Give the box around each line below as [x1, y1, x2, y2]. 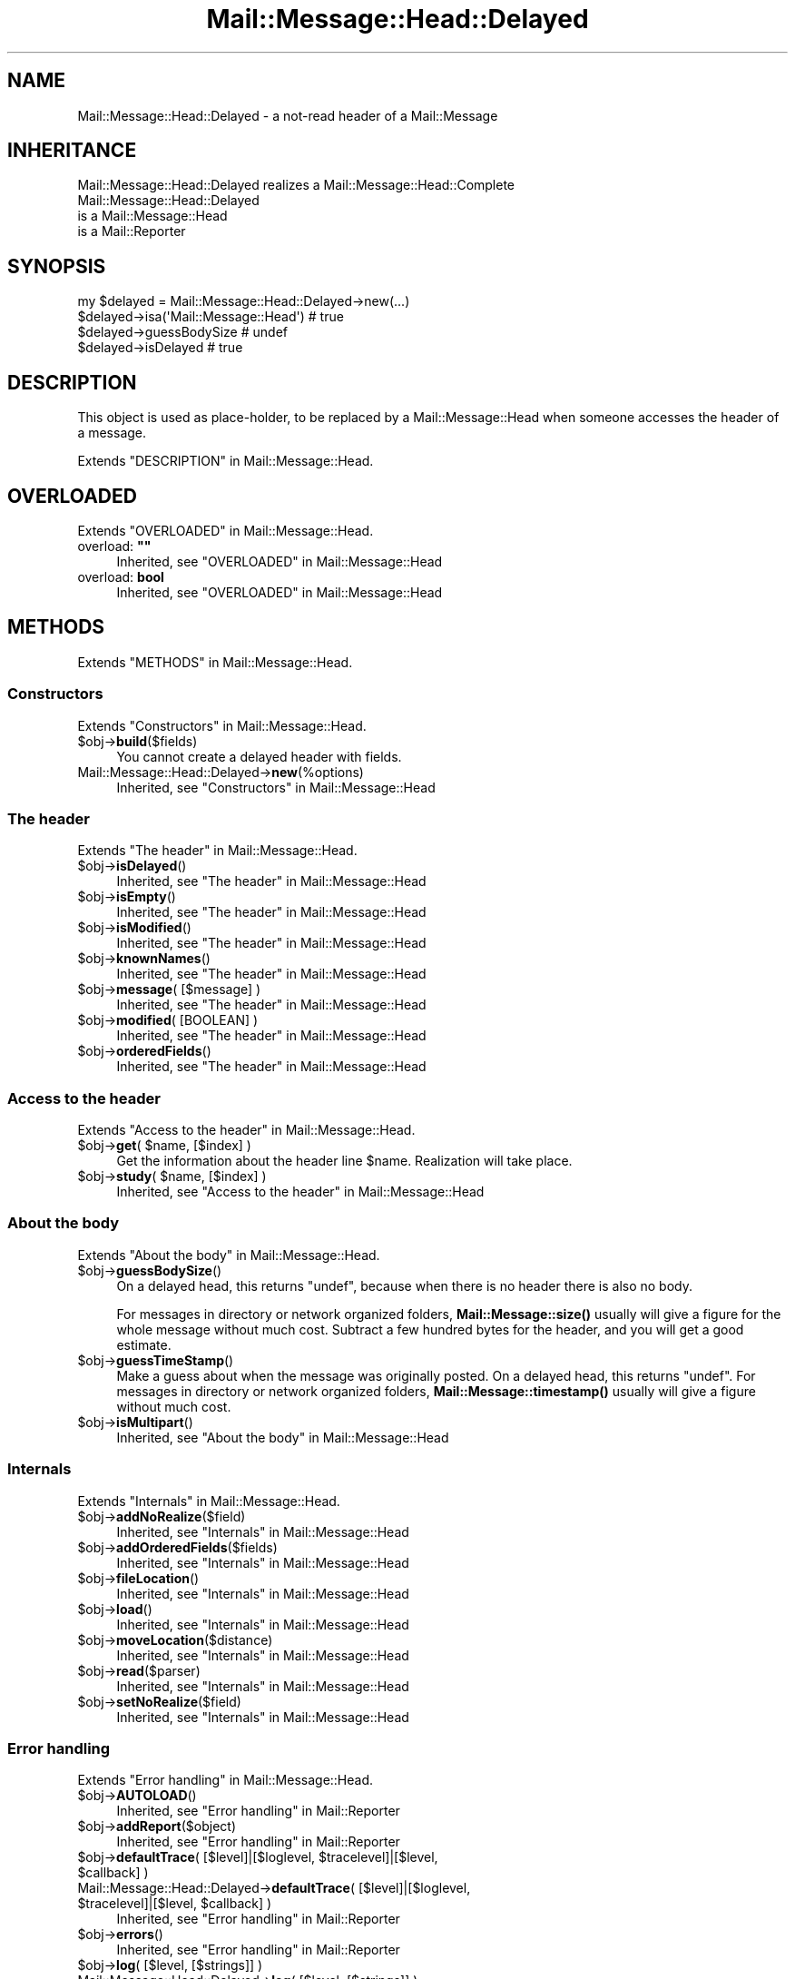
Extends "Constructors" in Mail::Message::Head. [77, 717, 367, 734]
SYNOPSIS [7, 254, 106, 278]
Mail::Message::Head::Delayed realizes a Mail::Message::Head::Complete [77, 177, 515, 193]
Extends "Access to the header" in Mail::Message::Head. [77, 1122, 416, 1138]
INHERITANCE [7, 139, 137, 162]
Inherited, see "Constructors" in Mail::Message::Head [116, 779, 436, 795]
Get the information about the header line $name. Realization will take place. [116, 1153, 573, 1169]
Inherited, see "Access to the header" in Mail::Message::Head [116, 1184, 485, 1200]
